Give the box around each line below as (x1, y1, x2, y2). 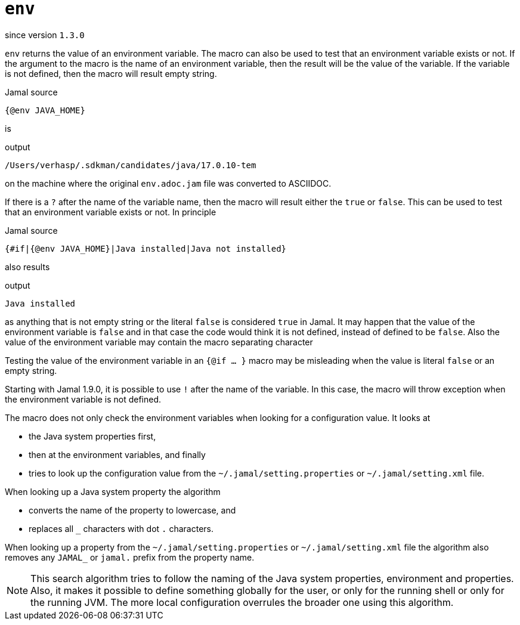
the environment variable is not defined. (5, 394, 161, 404)
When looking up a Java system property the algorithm (5, 486, 221, 497)
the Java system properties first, (29, 431, 156, 441)
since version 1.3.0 (5, 29, 85, 40)
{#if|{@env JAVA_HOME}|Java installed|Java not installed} (5, 243, 287, 253)
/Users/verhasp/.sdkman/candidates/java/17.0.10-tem (5, 160, 256, 170)
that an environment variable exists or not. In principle (5, 206, 216, 217)
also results (5, 261, 50, 272)
